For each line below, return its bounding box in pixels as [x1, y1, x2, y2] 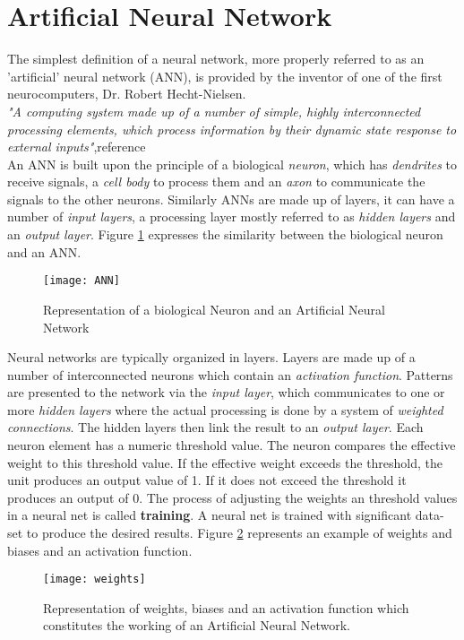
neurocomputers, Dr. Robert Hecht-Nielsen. [7, 84, 246, 103]
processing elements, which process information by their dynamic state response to [7, 119, 457, 138]
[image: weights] [43, 573, 146, 586]
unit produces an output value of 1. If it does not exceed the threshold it [7, 471, 407, 489]
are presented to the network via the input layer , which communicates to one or [7, 383, 445, 402]
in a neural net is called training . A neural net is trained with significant [7, 506, 412, 524]
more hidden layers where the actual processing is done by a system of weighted [7, 400, 443, 419]
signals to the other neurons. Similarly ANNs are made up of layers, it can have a [7, 189, 455, 208]
